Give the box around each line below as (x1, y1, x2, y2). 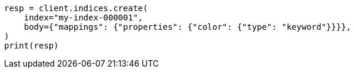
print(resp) (4, 41, 59, 50)
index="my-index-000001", (24, 13, 143, 22)
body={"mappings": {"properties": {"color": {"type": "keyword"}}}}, (24, 22, 352, 32)
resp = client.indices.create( (4, 4, 148, 13)
